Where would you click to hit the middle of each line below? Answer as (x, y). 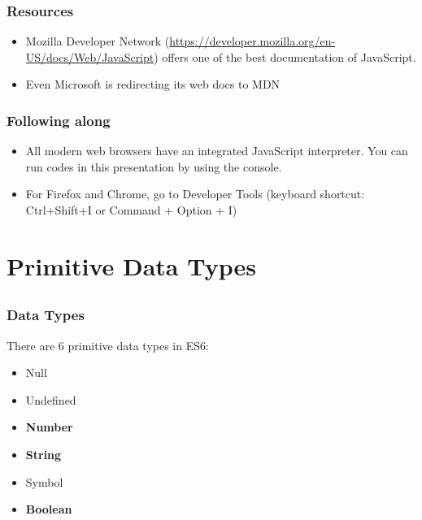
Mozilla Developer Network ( (98, 41)
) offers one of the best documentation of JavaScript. (285, 56)
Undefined (51, 399)
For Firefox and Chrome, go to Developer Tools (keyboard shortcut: (195, 194)
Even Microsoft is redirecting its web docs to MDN (153, 84)
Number (49, 427)
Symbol (44, 481)
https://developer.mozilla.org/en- (252, 41)
